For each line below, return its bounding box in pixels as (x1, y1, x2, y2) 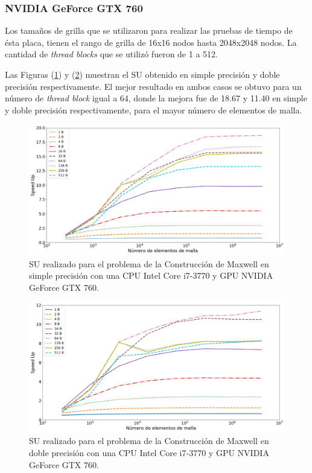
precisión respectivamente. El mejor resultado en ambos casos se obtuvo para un (5, 80, 302, 92)
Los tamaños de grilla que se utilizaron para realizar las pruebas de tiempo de (5, 24, 293, 37)
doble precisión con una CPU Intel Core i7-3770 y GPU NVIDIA (29, 446, 269, 459)
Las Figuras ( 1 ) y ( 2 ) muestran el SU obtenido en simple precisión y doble (5, 68, 280, 80)
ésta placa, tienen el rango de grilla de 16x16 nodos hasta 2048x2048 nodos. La (5, 36, 297, 48)
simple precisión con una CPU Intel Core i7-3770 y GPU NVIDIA (29, 269, 273, 282)
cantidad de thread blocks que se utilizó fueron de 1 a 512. (5, 48, 218, 60)
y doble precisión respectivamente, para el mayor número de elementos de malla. (5, 103, 302, 116)
